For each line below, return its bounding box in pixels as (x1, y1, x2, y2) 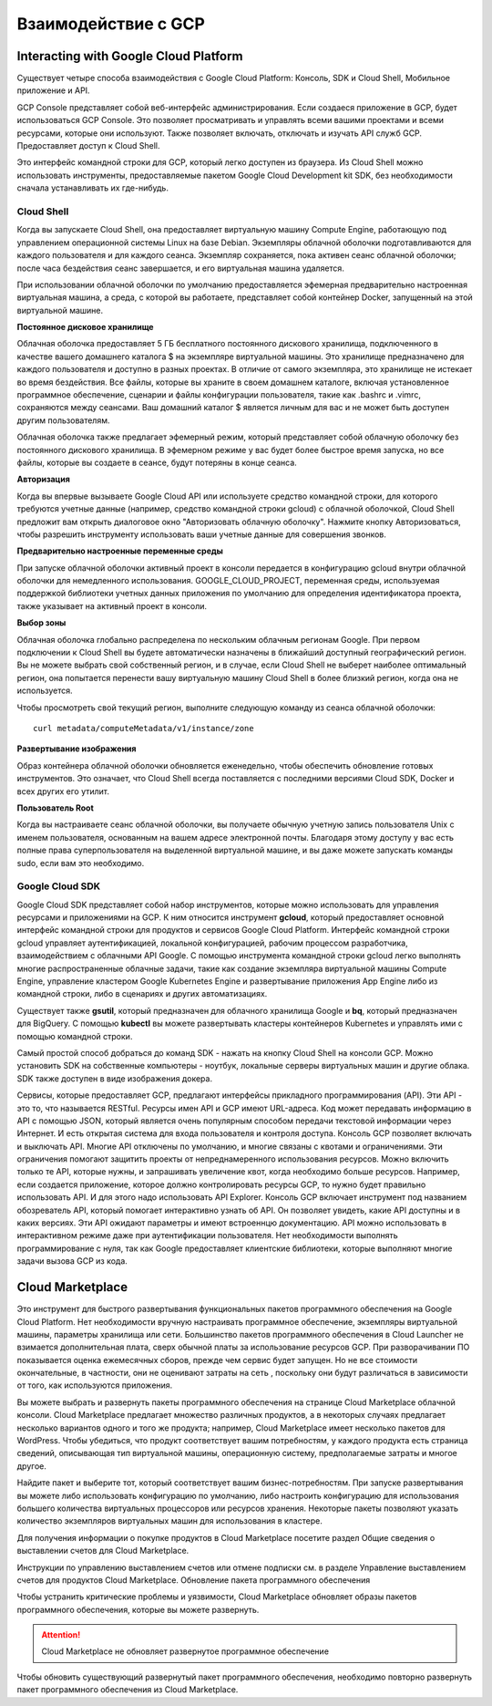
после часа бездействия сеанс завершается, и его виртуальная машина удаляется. (16, 263, 345, 274)
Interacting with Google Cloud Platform (16, 48, 243, 64)
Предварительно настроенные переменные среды (16, 545, 223, 556)
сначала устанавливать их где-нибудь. (16, 182, 169, 193)
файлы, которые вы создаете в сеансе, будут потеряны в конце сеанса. (16, 457, 298, 468)
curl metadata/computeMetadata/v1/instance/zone (33, 723, 254, 733)
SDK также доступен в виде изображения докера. (16, 1072, 213, 1084)
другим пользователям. (16, 415, 110, 426)
